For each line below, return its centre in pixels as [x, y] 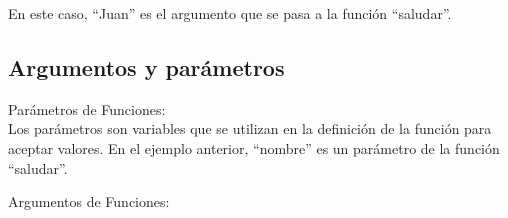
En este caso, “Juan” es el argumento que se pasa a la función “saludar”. [230, 13]
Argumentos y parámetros [146, 66]
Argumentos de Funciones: [89, 201]
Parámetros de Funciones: [87, 108]
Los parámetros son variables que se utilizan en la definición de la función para [250, 128]
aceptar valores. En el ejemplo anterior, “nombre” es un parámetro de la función [254, 147]
